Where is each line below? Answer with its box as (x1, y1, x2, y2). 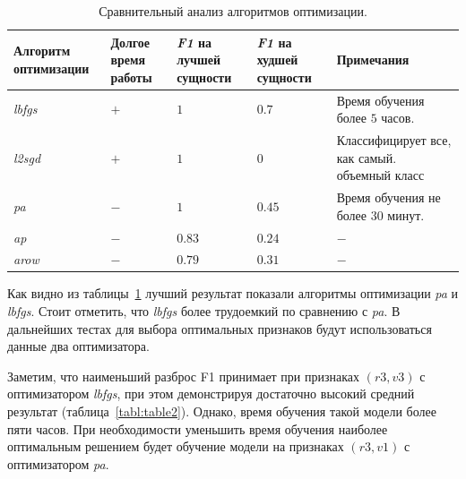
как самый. (336, 148, 397, 167)
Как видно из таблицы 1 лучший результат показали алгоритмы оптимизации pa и (7, 284, 459, 303)
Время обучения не (336, 188, 441, 207)
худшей (256, 50, 298, 69)
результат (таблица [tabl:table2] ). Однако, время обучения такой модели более (7, 402, 436, 421)
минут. (387, 205, 425, 224)
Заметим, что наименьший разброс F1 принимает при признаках (7, 366, 360, 385)
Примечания (336, 50, 410, 69)
